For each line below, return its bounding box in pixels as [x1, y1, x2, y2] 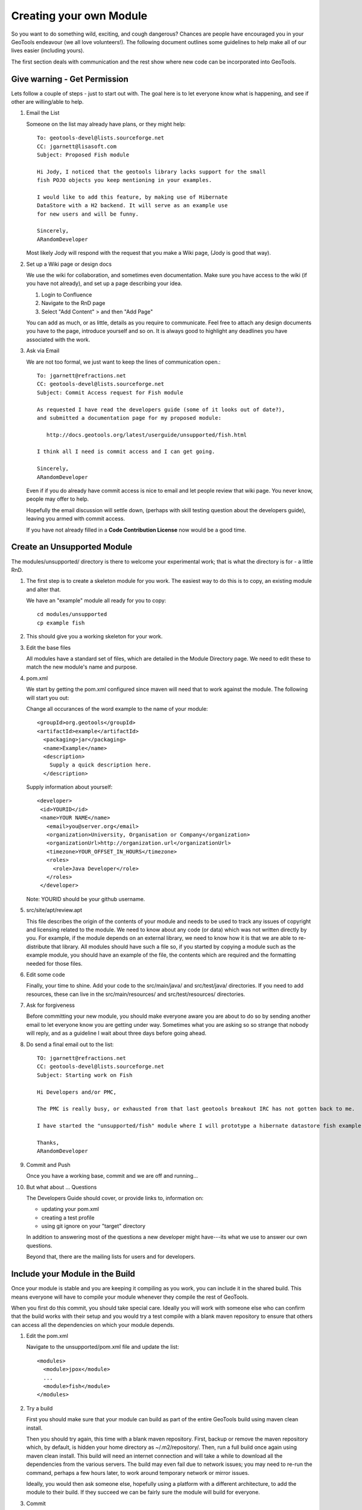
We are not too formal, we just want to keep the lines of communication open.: [26, 358, 221, 365]
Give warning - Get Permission [11, 74, 129, 84]
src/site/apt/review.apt [26, 907, 83, 914]
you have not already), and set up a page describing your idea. [26, 280, 182, 287]
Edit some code [26, 971, 66, 978]
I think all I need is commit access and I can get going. [37, 448, 215, 455]
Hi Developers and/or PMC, [37, 1088, 117, 1096]
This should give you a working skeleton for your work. [26, 633, 163, 640]
